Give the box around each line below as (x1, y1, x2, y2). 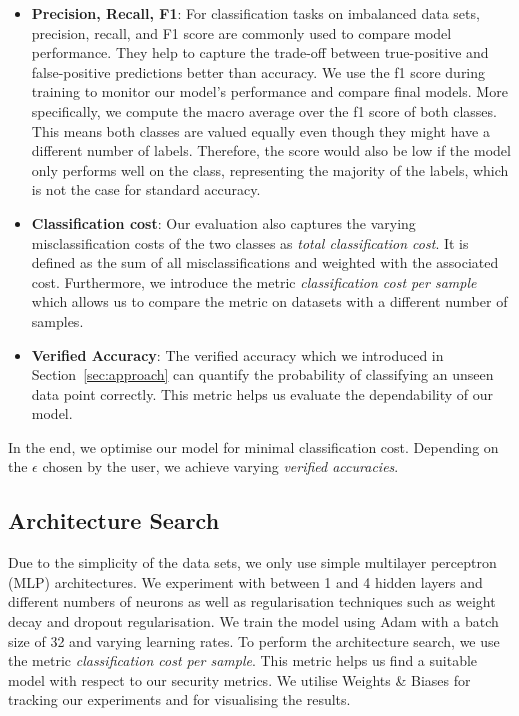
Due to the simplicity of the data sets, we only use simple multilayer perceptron (8, 552, 497, 573)
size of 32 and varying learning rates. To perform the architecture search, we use (8, 630, 500, 651)
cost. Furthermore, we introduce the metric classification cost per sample (31, 271, 477, 292)
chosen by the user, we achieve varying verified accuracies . (42, 456, 399, 477)
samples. (31, 310, 84, 331)
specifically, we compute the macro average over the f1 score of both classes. (31, 100, 497, 121)
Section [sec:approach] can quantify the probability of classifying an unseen (31, 364, 494, 385)
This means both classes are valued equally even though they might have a (31, 120, 490, 141)
